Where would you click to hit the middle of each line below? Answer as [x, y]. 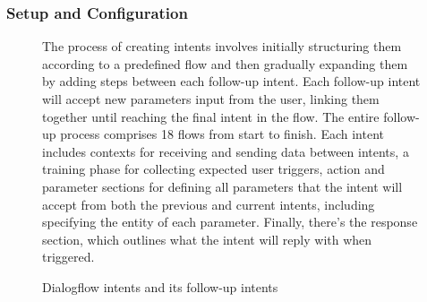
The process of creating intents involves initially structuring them [222, 46]
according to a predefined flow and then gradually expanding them [225, 63]
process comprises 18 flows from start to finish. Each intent [222, 134]
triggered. [68, 257]
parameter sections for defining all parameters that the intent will [222, 186]
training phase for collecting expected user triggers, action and [213, 169]
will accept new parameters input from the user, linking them [211, 99]
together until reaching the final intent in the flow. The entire [211, 116]
